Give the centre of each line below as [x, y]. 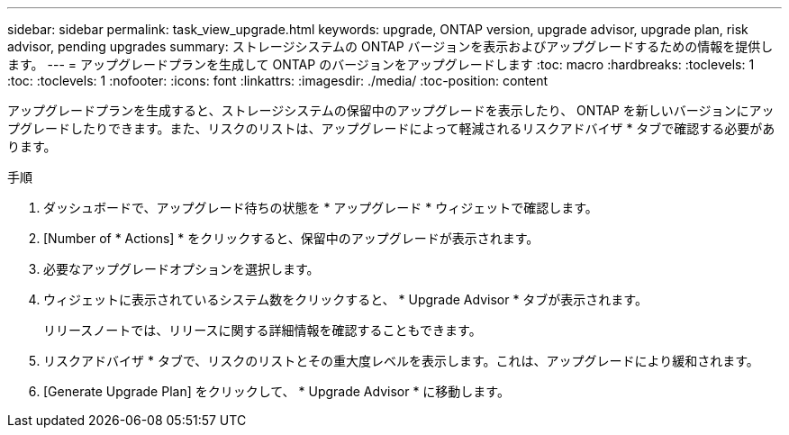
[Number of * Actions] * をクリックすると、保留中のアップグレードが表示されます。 [291, 238]
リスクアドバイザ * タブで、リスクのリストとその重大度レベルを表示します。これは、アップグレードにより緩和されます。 [401, 361]
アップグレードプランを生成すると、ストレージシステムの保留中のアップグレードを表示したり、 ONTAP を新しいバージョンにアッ [391, 110]
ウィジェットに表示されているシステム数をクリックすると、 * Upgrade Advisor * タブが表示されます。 [345, 299]
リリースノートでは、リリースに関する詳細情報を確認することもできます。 [263, 330]
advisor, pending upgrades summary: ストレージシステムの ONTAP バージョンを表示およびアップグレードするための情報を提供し [390, 46]
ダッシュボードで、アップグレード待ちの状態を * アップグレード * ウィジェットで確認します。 [321, 208]
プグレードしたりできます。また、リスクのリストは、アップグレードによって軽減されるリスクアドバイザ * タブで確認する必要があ [391, 128]
